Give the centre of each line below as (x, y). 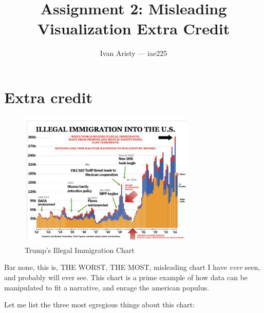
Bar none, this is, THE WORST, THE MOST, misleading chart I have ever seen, (132, 267)
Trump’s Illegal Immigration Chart (80, 250)
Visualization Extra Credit (134, 28)
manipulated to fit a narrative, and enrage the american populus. (107, 287)
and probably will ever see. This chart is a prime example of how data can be (126, 277)
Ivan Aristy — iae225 (134, 53)
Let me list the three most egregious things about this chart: (99, 305)
